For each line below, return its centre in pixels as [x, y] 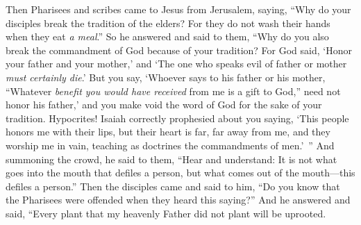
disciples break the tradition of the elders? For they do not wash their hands [168, 23]
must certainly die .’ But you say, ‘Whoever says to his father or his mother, [166, 77]
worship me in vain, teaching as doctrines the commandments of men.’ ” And [170, 145]
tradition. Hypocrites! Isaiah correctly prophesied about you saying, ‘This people [177, 118]
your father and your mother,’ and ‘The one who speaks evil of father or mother [176, 64]
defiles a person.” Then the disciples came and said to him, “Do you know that [173, 186]
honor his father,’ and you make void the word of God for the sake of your [164, 105]
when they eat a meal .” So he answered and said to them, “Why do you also [167, 36]
